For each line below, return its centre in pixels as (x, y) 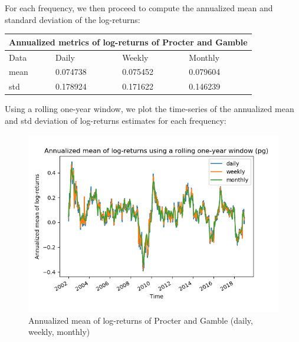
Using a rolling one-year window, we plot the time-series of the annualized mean (149, 109)
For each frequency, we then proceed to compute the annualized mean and (139, 8)
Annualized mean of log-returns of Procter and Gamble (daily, (141, 320)
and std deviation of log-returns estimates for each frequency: (116, 120)
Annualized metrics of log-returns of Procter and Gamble (128, 42)
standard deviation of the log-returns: (73, 19)
